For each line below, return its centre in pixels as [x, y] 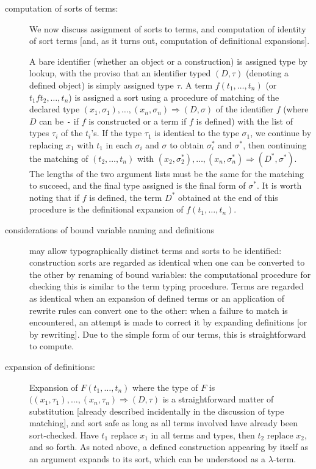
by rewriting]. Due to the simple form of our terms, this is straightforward [168, 334]
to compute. [52, 346]
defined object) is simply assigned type [102, 85]
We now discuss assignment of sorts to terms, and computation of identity [168, 28]
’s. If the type [117, 133]
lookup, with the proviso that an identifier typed [120, 73]
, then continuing [275, 145]
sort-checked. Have [64, 434]
